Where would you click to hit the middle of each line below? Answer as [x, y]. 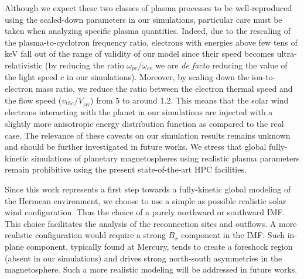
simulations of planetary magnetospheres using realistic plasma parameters [165, 158]
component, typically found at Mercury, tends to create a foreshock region [160, 246]
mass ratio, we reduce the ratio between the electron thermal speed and [164, 89]
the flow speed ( [33, 100]
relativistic [24, 65]
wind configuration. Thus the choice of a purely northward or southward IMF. [145, 212]
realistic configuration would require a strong [85, 235]
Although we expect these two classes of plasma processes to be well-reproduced [148, 8]
